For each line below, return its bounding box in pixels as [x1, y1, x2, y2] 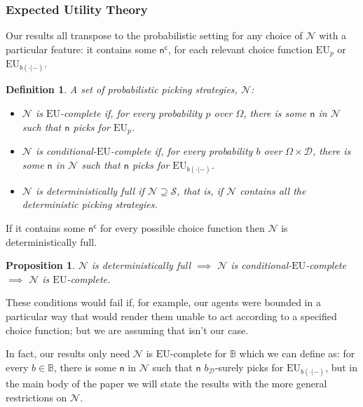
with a [319, 28, 347, 43]
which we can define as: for [239, 346, 355, 361]
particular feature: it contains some [6, 41, 156, 56]
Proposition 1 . [6, 258, 75, 273]
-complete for [170, 346, 227, 361]
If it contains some [6, 221, 85, 235]
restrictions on [6, 389, 67, 404]
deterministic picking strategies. [22, 197, 158, 212]
